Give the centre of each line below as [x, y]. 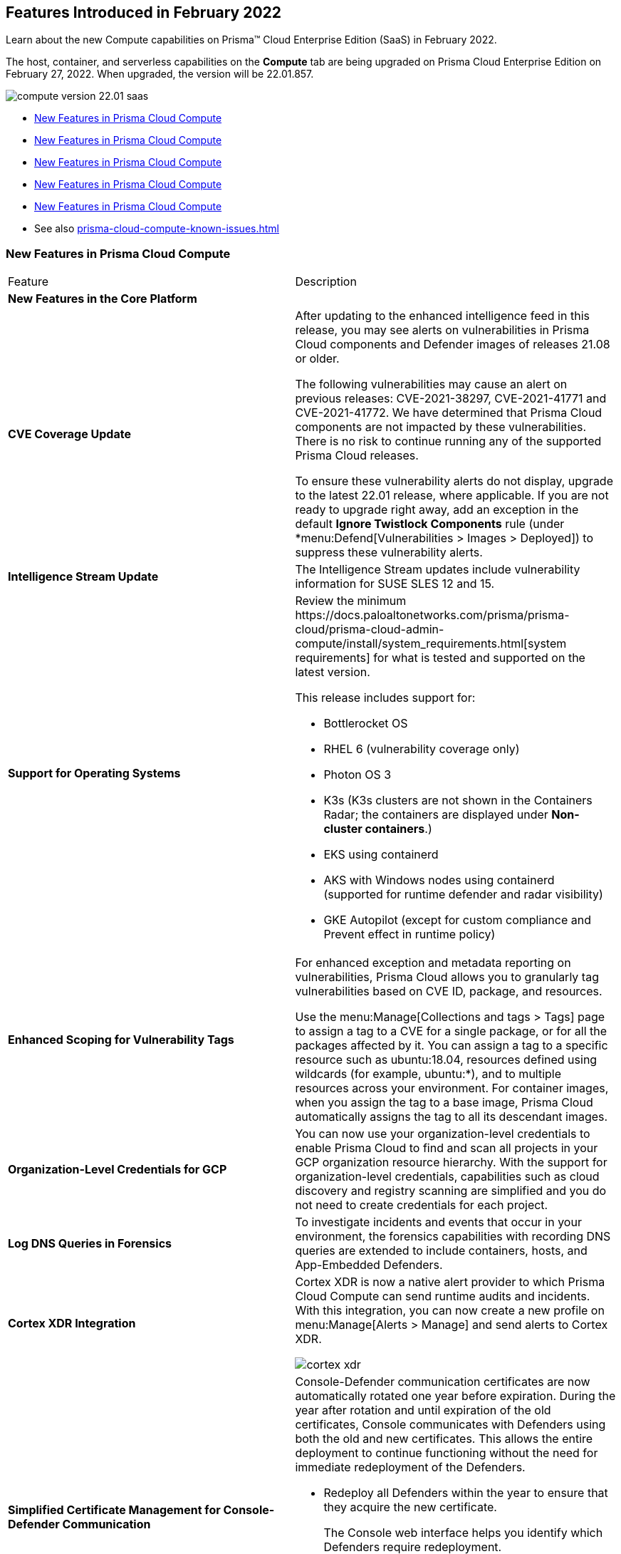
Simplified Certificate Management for [114, 1510]
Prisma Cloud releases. [357, 456]
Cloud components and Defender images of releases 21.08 [453, 345]
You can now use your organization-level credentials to [443, 1134]
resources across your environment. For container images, [452, 1088]
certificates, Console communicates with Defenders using [450, 1425]
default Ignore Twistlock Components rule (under [430, 524]
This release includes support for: [385, 698]
